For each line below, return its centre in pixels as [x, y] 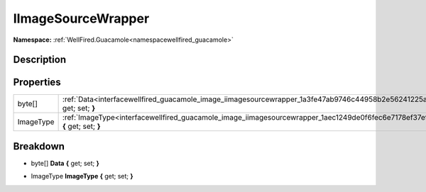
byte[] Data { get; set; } [65, 163]
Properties [37, 83]
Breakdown [39, 146]
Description [40, 60]
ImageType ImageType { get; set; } [82, 176]
